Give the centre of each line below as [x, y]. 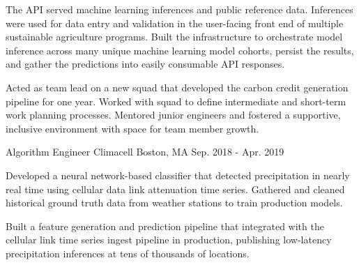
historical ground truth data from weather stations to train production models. [174, 203]
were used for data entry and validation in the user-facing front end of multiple [175, 23]
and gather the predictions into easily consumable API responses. [145, 64]
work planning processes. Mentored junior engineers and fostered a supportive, [173, 115]
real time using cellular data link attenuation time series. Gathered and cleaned [175, 189]
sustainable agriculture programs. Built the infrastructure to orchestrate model [174, 37]
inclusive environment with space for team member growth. [132, 128]
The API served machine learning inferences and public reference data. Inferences [179, 9]
